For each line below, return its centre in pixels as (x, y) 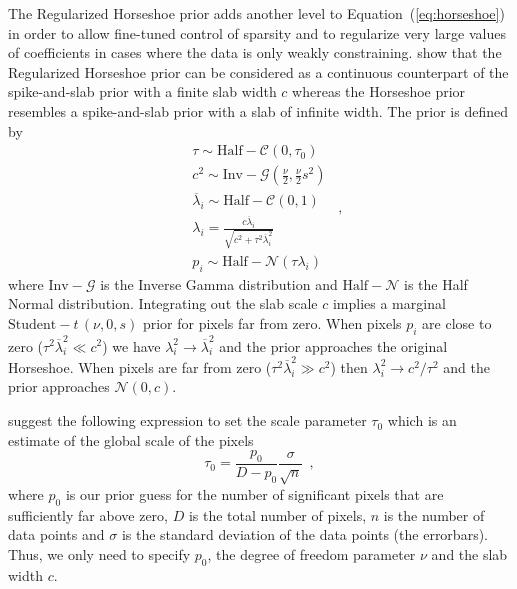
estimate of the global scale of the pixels (131, 439)
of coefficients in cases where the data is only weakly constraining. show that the (255, 52)
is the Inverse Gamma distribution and (219, 283)
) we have (131, 345)
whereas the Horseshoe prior (379, 91)
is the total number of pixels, (277, 514)
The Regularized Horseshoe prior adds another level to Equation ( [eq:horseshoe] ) (256, 13)
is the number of (434, 514)
